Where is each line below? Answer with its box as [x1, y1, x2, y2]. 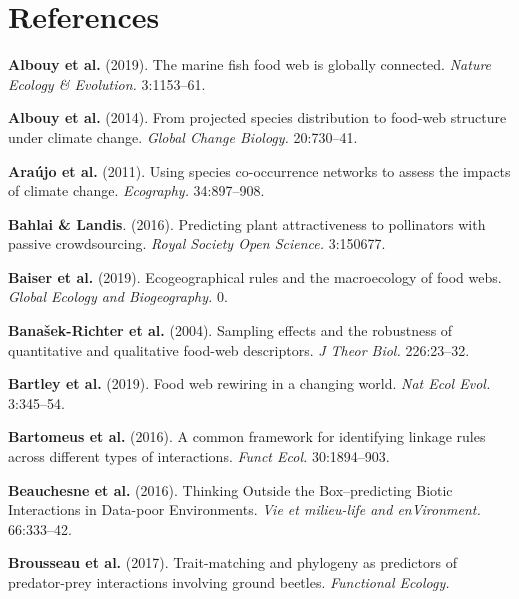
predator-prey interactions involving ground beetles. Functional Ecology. [8, 572, 450, 592]
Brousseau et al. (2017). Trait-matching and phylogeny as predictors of [8, 552, 457, 573]
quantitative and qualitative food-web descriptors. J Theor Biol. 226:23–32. [8, 339, 470, 360]
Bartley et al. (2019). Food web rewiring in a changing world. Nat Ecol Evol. [8, 373, 491, 394]
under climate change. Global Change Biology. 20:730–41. [8, 126, 358, 147]
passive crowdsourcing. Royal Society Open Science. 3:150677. [8, 233, 386, 254]
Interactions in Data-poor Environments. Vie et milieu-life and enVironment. [8, 499, 481, 520]
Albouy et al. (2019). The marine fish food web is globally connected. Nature [8, 54, 492, 75]
